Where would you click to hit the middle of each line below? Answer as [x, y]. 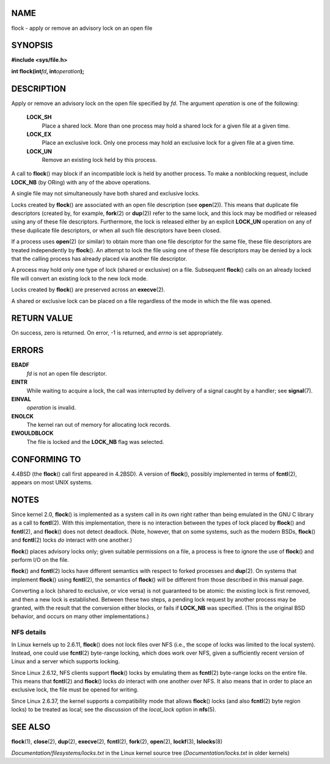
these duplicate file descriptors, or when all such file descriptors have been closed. [116, 230]
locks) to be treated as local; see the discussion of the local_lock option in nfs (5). [114, 710]
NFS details [29, 632]
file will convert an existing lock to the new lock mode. [79, 278]
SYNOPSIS [32, 45]
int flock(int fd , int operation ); [48, 71]
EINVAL [21, 399]
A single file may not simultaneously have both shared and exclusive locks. [105, 194]
